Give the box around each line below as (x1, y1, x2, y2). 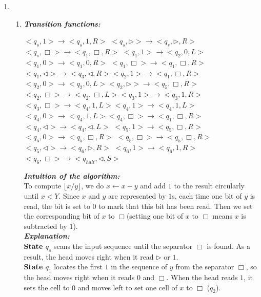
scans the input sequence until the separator (53, 240, 193, 251)
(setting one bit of (126, 210, 184, 221)
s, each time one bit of (172, 190, 242, 201)
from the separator (175, 261, 234, 272)
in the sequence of (111, 261, 167, 272)
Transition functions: (24, 18, 101, 29)
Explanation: (24, 230, 70, 241)
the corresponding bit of (24, 210, 99, 221)
